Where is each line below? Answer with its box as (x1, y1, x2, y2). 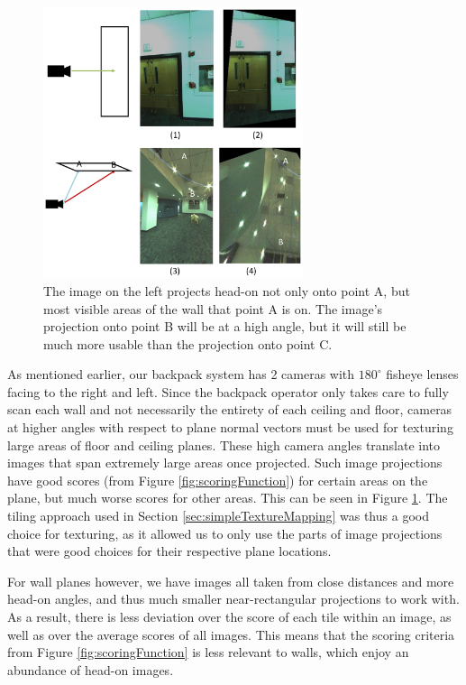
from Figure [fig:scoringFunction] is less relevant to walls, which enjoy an (7, 643, 409, 662)
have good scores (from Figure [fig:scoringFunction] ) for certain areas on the (7, 470, 428, 489)
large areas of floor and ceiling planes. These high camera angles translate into (7, 435, 441, 454)
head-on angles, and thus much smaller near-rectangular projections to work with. (7, 589, 460, 608)
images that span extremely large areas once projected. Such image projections (7, 453, 443, 472)
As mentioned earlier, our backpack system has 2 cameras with (7, 365, 355, 384)
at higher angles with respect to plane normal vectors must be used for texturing (7, 418, 453, 437)
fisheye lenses (386, 365, 459, 384)
